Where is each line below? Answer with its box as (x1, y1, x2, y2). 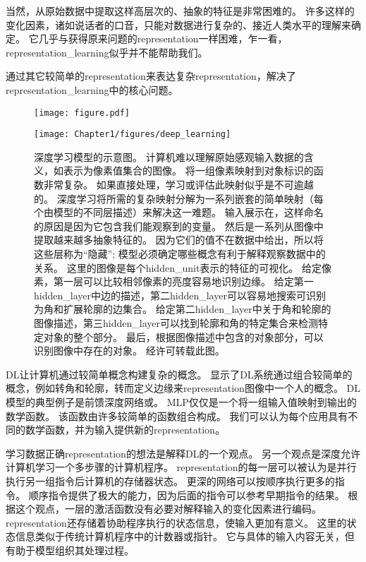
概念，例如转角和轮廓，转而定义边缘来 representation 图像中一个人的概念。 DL (6, 381, 361, 395)
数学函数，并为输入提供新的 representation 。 (25, 422, 225, 437)
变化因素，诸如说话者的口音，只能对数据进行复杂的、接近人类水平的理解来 (6, 17, 351, 32)
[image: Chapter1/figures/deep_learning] (34, 129, 231, 140)
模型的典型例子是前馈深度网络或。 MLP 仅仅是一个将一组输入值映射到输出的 (6, 394, 357, 409)
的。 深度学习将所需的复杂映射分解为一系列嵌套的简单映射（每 (34, 191, 324, 205)
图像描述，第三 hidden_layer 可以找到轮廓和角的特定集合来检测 (34, 316, 318, 330)
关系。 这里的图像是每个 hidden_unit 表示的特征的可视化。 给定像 (34, 260, 331, 275)
